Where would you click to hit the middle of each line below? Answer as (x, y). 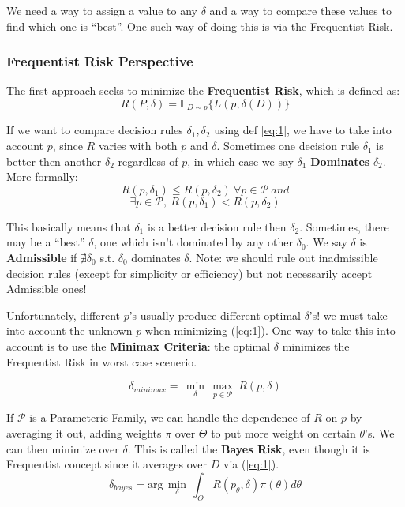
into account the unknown (69, 330)
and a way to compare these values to (300, 10)
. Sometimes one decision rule (288, 146)
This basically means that (69, 226)
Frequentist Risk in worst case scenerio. (102, 361)
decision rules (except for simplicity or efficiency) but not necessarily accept (189, 273)
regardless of (148, 161)
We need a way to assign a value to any (102, 10)
